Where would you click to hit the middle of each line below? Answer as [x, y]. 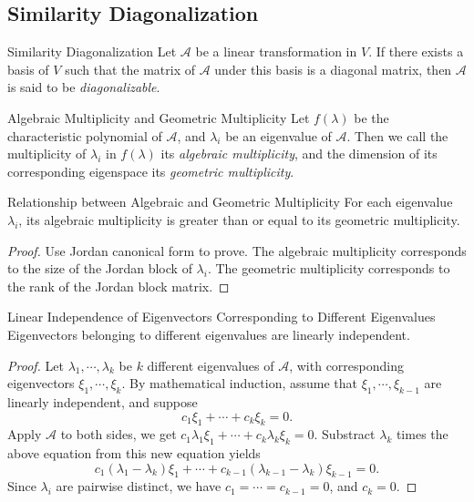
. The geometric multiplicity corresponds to [329, 268]
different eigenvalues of [211, 365]
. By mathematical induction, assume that [240, 383]
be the [371, 117]
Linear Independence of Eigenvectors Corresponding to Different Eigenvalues [222, 317]
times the [422, 434]
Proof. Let [36, 365]
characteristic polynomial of [85, 135]
